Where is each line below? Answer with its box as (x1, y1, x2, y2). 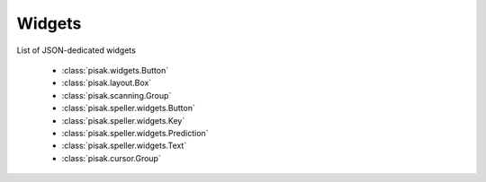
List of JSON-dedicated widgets (16, 45, 137, 56)
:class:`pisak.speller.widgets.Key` (61, 115, 185, 126)
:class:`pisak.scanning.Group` (61, 90, 172, 100)
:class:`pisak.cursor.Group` (61, 152, 161, 163)
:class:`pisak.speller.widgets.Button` (61, 103, 195, 114)
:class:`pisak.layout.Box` (61, 77, 152, 89)
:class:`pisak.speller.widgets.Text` (61, 140, 187, 152)
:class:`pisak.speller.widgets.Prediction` (61, 127, 209, 138)
